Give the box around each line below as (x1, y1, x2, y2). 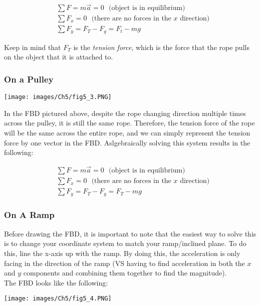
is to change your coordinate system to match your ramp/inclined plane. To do (4, 238, 246, 248)
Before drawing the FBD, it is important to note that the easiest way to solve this (4, 228, 256, 238)
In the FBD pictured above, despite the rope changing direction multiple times (4, 107, 246, 118)
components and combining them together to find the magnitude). (23, 267, 227, 278)
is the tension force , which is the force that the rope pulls (73, 41, 249, 52)
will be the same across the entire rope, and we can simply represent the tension (4, 127, 250, 138)
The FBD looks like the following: (4, 277, 108, 287)
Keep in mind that (4, 41, 61, 52)
